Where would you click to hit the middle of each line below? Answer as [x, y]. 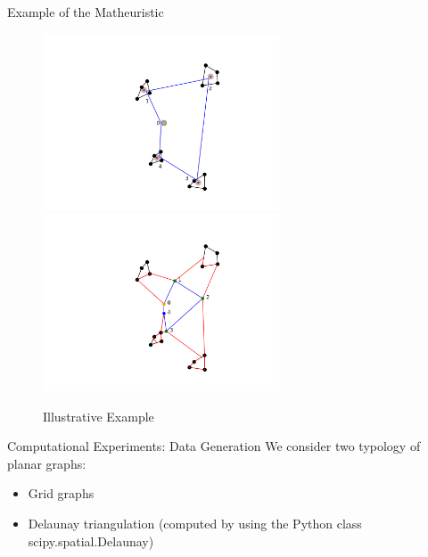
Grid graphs [61, 493]
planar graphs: [47, 463]
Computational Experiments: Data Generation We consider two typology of [214, 446]
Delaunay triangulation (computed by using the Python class [195, 523]
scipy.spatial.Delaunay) [91, 541]
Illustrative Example [99, 416]
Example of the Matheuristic [86, 12]
